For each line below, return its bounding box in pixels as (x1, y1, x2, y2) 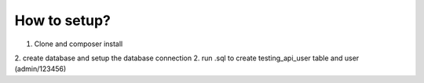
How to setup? (14, 12, 111, 29)
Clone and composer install (34, 39, 123, 49)
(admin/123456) (14, 64, 67, 74)
